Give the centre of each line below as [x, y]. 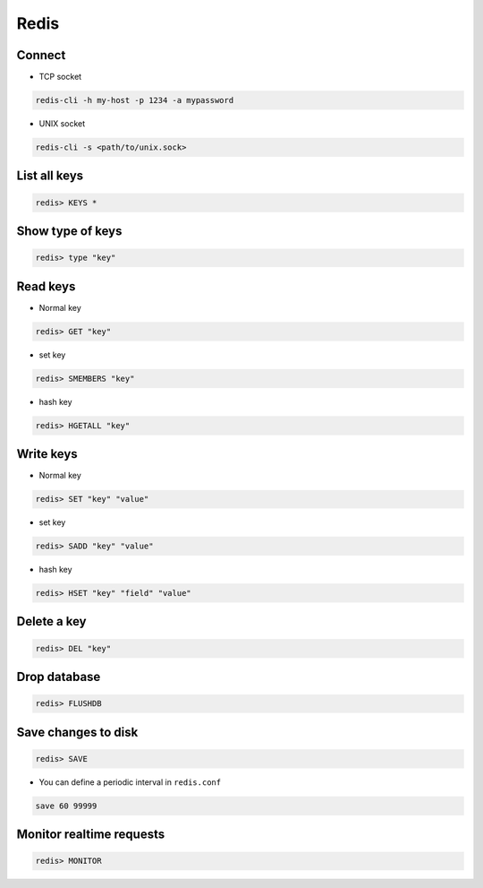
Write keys [47, 454]
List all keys [50, 176]
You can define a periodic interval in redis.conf [130, 782]
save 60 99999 [66, 806]
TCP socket [60, 77]
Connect [41, 55]
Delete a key [51, 621]
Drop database [59, 677]
